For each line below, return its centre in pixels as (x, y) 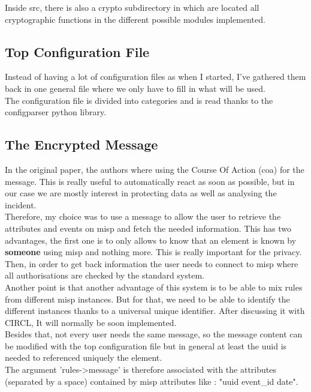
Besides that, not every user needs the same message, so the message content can (154, 334)
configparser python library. (56, 112)
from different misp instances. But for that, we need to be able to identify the (147, 299)
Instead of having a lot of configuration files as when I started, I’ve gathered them (155, 77)
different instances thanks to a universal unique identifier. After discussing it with (155, 311)
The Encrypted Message (81, 144)
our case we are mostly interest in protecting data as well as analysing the (141, 193)
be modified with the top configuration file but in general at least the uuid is (146, 345)
